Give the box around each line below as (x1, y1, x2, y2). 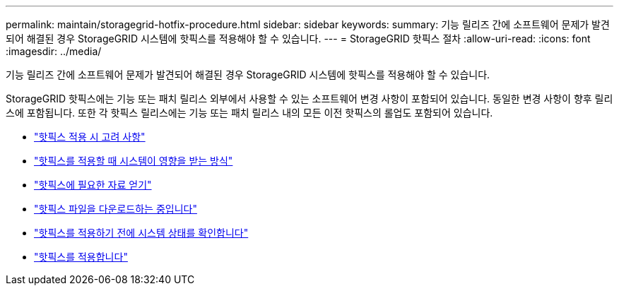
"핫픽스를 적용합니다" (34, 251, 128, 263)
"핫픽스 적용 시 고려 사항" (34, 131, 146, 143)
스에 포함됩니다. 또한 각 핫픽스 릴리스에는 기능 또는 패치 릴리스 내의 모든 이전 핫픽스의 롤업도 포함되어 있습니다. (6, 107, 493, 119)
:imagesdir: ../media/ (6, 45, 102, 57)
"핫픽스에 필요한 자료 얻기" (34, 179, 152, 191)
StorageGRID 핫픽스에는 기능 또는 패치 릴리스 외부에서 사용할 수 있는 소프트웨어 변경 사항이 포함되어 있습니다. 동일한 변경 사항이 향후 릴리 (6, 93, 613, 105)
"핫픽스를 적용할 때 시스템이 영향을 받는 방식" (34, 155, 233, 167)
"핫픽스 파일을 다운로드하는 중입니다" (34, 203, 197, 215)
